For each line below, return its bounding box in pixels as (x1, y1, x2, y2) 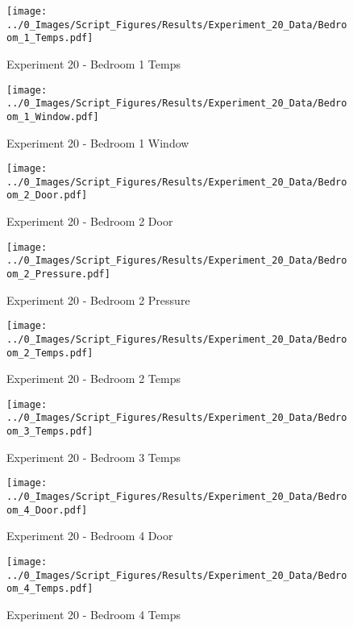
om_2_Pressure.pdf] (6, 268, 110, 280)
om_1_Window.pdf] (6, 110, 99, 123)
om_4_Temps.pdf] (6, 583, 93, 595)
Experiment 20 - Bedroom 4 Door (6, 527, 173, 544)
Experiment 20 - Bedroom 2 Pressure (6, 291, 190, 308)
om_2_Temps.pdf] (6, 347, 93, 359)
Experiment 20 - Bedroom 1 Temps (6, 55, 181, 72)
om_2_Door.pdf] (6, 189, 88, 202)
